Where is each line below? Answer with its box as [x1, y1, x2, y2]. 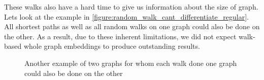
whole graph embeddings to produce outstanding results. [23, 41, 200, 51]
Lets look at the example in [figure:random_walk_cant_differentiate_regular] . [4, 11, 249, 22]
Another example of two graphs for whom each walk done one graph [24, 57, 237, 68]
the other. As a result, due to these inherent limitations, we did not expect [4, 31, 237, 41]
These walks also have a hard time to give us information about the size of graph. [4, 2, 258, 12]
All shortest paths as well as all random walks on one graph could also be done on [4, 21, 260, 32]
